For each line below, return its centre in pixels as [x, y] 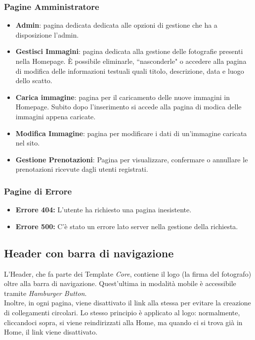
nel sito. [28, 143]
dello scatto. [34, 80]
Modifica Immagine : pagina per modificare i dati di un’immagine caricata [131, 133]
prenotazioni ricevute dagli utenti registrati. [82, 169]
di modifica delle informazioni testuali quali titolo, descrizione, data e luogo [130, 71]
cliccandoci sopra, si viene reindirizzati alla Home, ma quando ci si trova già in [123, 322]
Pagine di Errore [38, 191]
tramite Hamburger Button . [45, 293]
